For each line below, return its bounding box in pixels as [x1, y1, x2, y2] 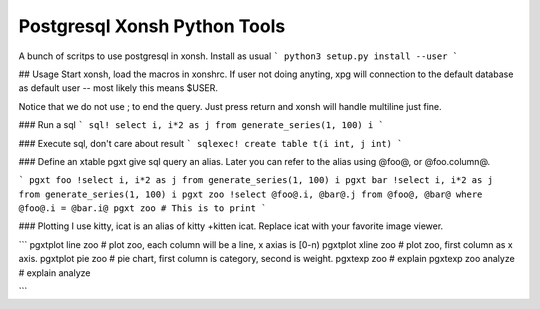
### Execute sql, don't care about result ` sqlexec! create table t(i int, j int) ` [18, 137, 403, 149]
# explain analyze [18, 266, 91, 279]
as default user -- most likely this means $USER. [18, 82, 219, 94]
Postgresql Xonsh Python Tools [18, 15, 286, 37]
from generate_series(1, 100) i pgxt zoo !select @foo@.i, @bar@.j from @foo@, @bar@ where [18, 188, 483, 200]
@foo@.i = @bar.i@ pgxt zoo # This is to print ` [18, 203, 267, 214]
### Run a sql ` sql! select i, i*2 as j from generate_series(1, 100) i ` [18, 119, 384, 131]
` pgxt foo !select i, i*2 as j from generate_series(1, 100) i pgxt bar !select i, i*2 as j [18, 175, 494, 186]
